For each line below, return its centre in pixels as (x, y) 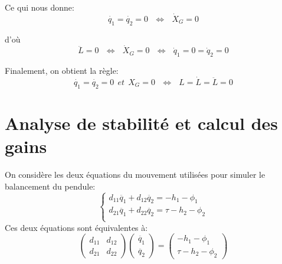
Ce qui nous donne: (40, 7)
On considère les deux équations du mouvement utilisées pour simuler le (135, 175)
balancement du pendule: (50, 186)
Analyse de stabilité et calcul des (142, 123)
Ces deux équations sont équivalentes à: (76, 227)
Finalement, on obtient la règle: (62, 71)
